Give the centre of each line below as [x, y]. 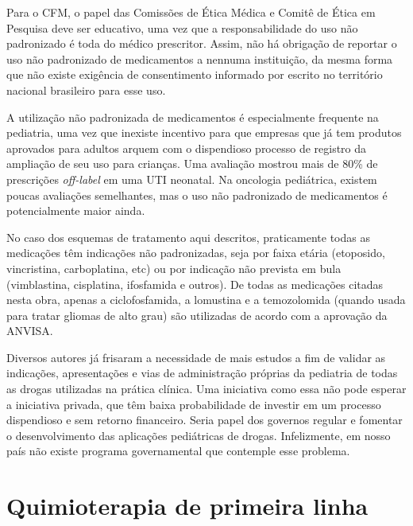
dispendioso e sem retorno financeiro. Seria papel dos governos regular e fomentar [205, 420]
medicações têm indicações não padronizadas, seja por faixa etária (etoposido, [196, 253]
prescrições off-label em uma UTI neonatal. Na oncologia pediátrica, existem [192, 179]
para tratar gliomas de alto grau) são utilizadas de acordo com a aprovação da [197, 315]
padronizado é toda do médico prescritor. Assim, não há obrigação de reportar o [202, 43]
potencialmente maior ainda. [76, 210]
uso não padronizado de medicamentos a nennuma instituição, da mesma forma [200, 58]
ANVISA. [30, 331]
